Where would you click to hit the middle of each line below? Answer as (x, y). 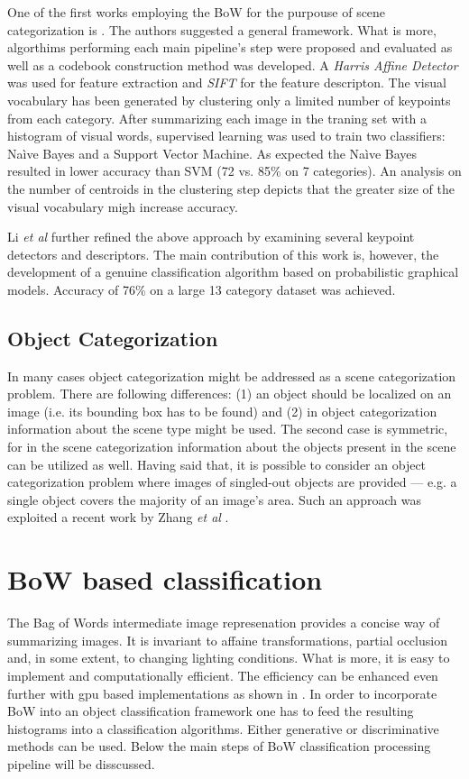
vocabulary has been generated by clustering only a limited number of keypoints (229, 100)
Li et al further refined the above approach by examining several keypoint (211, 237)
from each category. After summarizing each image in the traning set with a (217, 118)
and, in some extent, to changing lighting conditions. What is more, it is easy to (229, 658)
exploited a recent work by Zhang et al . (118, 517)
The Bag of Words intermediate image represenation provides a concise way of (224, 623)
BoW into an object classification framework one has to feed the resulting (211, 711)
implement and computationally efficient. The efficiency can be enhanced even (223, 675)
